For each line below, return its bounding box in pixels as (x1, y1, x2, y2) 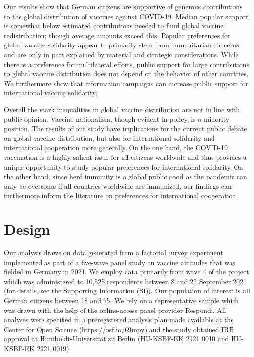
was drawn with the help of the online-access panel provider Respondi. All (4, 305, 226, 315)
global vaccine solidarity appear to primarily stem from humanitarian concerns (4, 40, 239, 50)
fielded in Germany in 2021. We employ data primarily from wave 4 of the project (4, 267, 249, 277)
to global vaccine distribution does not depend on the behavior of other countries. (4, 68, 249, 79)
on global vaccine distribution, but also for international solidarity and (4, 133, 215, 143)
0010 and (202, 334, 229, 344)
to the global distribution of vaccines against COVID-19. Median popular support (4, 11, 249, 21)
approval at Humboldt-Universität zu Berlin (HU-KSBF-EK (4, 334, 184, 344)
